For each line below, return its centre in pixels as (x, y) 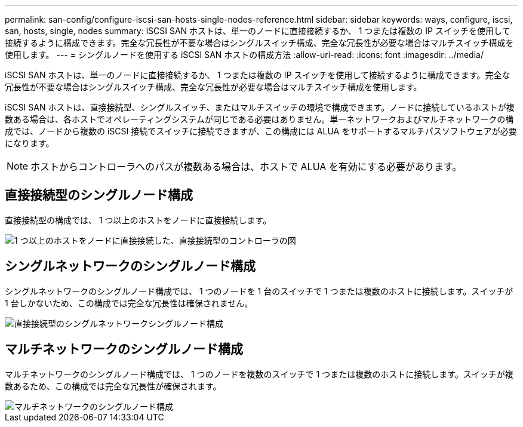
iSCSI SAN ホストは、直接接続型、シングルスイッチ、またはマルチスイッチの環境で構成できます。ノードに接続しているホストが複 (260, 107)
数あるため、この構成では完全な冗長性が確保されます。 (113, 386)
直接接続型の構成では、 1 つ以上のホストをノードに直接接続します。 (138, 220)
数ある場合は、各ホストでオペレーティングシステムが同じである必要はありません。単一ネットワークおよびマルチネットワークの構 (259, 119)
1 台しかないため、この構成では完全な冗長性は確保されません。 (129, 303)
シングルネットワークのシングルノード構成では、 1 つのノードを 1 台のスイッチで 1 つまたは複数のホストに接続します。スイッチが (259, 291)
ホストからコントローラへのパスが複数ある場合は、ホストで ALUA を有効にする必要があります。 (246, 167)
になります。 (30, 143)
